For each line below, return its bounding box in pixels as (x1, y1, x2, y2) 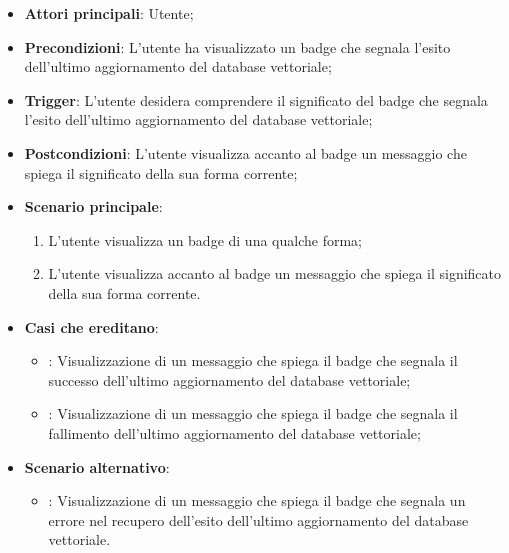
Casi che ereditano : (24, 316, 159, 337)
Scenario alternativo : (24, 456, 170, 477)
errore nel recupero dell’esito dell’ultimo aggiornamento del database (48, 509, 469, 530)
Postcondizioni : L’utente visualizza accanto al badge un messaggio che (24, 142, 467, 163)
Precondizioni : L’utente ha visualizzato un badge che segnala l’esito (24, 36, 451, 57)
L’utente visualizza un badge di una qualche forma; (48, 229, 362, 250)
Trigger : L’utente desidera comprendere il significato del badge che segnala (24, 89, 488, 110)
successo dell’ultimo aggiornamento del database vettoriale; (48, 369, 411, 390)
